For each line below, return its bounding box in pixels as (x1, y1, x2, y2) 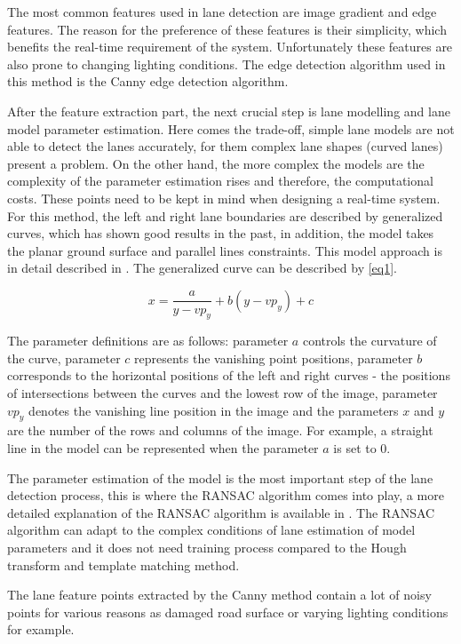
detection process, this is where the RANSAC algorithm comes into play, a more (7, 486, 444, 505)
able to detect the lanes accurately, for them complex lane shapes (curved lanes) (7, 137, 443, 155)
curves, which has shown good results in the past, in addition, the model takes (7, 224, 434, 242)
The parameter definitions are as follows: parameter (7, 331, 289, 350)
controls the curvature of (302, 331, 437, 350)
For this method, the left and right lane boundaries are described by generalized (7, 206, 443, 225)
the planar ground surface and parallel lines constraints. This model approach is (7, 241, 442, 259)
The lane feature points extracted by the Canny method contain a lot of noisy (7, 585, 432, 604)
